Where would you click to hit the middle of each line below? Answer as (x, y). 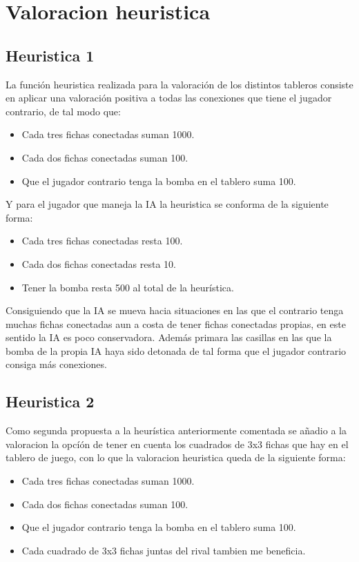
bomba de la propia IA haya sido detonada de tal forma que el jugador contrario (176, 350)
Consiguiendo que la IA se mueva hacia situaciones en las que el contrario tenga (175, 310)
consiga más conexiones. (56, 364)
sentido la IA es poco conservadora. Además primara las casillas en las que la (169, 337)
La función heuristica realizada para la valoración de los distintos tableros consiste (179, 84)
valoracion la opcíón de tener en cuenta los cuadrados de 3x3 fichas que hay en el (177, 444)
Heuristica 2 (50, 401)
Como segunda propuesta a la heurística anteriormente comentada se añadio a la (176, 430)
